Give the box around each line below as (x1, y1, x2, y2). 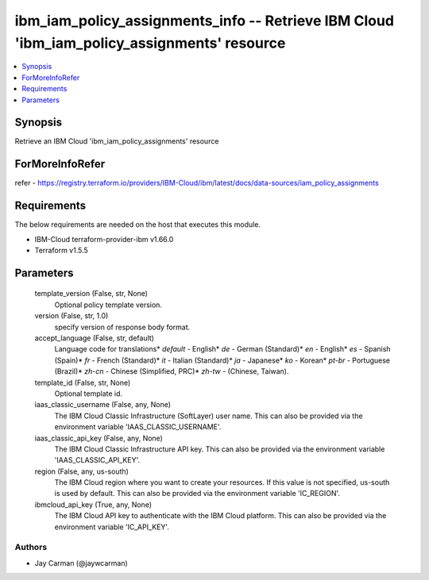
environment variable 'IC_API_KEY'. (54, 522, 170, 532)
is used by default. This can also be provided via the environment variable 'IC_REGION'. (54, 489, 341, 498)
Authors (14, 542, 48, 553)
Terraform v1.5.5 (34, 246, 89, 255)
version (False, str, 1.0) (34, 311, 109, 321)
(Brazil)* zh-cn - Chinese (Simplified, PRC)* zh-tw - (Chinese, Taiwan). (54, 367, 289, 376)
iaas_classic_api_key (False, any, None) (34, 433, 163, 443)
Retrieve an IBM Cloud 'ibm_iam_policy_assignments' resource (14, 136, 219, 146)
